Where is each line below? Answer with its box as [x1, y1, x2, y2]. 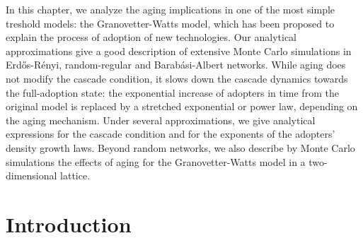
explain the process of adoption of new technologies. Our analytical [6, 30, 296, 44]
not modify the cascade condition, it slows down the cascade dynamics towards [6, 71, 348, 85]
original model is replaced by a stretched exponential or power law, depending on [6, 99, 358, 114]
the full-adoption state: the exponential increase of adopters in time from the [6, 85, 339, 100]
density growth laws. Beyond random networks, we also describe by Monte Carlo [6, 140, 355, 155]
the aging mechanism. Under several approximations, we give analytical [6, 112, 316, 127]
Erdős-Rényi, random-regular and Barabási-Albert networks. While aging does [6, 57, 346, 72]
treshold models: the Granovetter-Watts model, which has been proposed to [6, 16, 335, 30]
